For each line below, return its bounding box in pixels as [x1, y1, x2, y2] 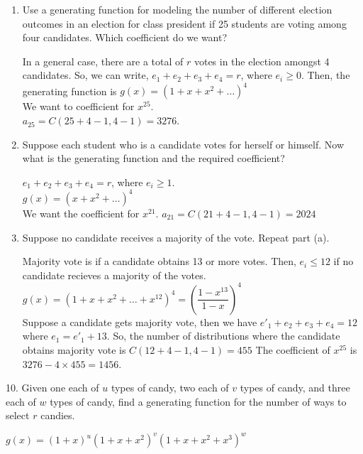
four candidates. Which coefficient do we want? [22, 30, 228, 45]
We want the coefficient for [22, 205, 140, 220]
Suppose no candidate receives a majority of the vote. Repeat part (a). [22, 229, 330, 244]
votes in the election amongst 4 [194, 53, 330, 68]
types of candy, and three [240, 380, 350, 395]
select [6, 408, 30, 423]
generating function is [22, 83, 117, 98]
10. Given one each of [6, 380, 99, 395]
